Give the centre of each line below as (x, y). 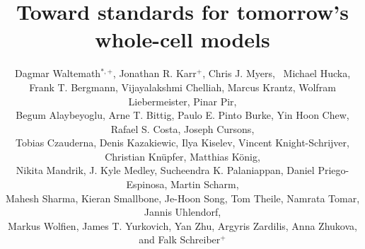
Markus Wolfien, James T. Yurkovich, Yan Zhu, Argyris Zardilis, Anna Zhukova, (182, 225)
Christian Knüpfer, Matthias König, (182, 156)
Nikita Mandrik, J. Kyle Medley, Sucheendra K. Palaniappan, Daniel (165, 170)
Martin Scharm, (205, 184)
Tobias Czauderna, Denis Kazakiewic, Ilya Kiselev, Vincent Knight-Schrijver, (182, 143)
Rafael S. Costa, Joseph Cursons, (182, 128)
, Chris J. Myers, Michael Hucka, (277, 73)
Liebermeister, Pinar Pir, (182, 101)
